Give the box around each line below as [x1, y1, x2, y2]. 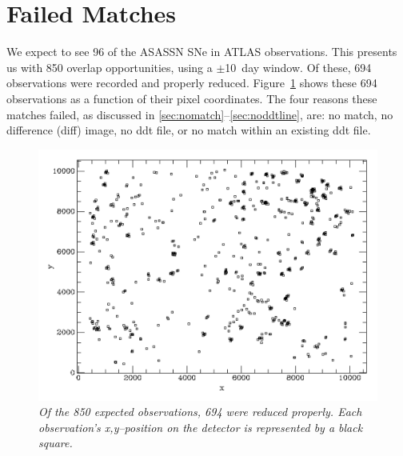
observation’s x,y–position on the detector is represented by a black [38, 418, 363, 435]
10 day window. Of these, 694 [225, 58, 372, 75]
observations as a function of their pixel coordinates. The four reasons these [6, 90, 377, 106]
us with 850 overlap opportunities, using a [6, 58, 213, 75]
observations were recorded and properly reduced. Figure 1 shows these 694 [6, 74, 377, 91]
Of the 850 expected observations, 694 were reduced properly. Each [38, 403, 362, 420]
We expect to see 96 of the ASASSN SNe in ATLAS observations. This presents [6, 43, 397, 60]
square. [38, 434, 73, 451]
